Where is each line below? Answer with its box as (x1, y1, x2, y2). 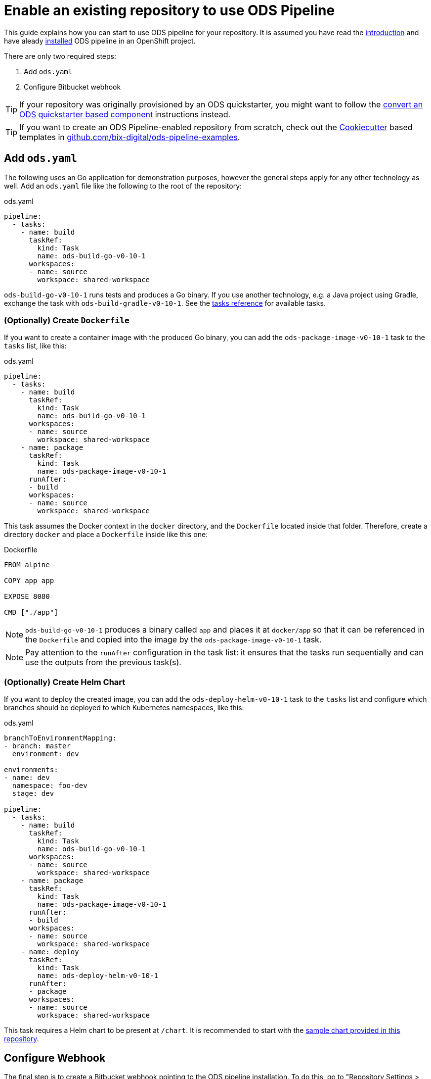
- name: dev (4, 774, 50, 782)
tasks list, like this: (4, 342, 67, 350)
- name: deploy (20, 948, 79, 956)
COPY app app (4, 577, 54, 585)
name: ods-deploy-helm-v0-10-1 (37, 972, 158, 980)
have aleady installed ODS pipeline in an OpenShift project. (4, 36, 196, 45)
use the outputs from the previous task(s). (25, 657, 181, 668)
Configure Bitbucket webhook (24, 82, 121, 91)
